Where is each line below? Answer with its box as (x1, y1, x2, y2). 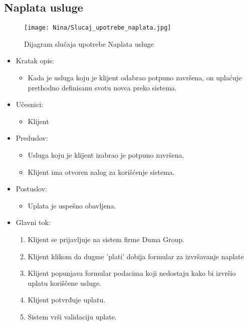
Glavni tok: (16, 217, 51, 228)
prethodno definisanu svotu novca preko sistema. (28, 82, 177, 92)
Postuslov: (16, 183, 47, 194)
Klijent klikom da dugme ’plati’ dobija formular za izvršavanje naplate (28, 251, 244, 261)
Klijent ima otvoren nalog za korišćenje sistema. (28, 166, 175, 177)
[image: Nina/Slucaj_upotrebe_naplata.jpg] (24, 24, 171, 32)
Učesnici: (16, 99, 43, 110)
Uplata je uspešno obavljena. (28, 200, 116, 210)
